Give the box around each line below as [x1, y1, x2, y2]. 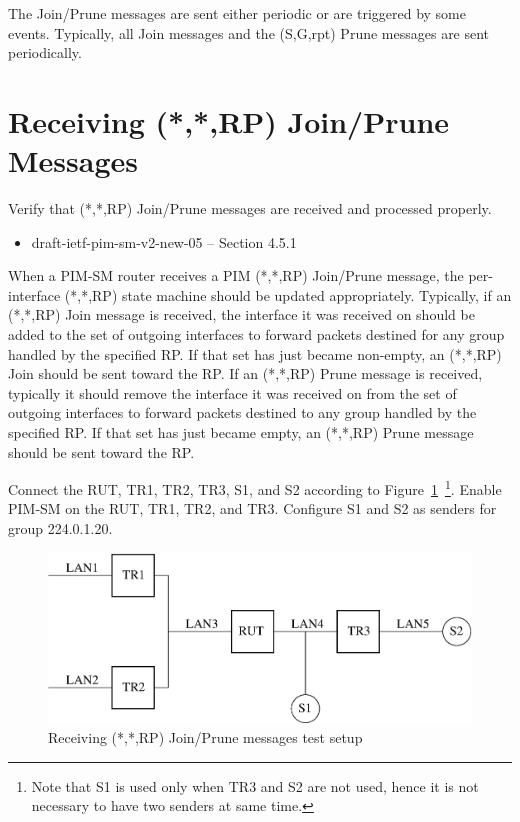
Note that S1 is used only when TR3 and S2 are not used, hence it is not [31, 775, 479, 796]
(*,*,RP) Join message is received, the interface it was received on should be [8, 304, 475, 325]
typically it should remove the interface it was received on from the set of [8, 382, 457, 403]
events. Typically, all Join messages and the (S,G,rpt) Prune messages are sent [8, 22, 490, 43]
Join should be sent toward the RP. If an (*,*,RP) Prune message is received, [8, 363, 483, 384]
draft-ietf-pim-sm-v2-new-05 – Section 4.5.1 [31, 231, 297, 252]
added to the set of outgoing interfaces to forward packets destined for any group [8, 324, 505, 345]
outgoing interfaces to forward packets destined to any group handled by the [8, 402, 477, 423]
